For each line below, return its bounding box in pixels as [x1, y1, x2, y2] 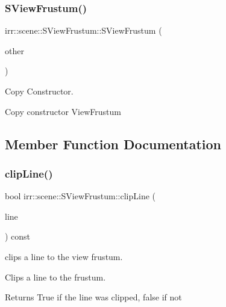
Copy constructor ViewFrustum [5, 105, 121, 117]
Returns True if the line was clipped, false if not [5, 291, 182, 303]
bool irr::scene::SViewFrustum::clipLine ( [5, 190, 155, 202]
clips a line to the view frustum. [5, 250, 123, 262]
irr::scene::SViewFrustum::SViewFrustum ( [5, 24, 162, 37]
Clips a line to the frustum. [5, 270, 106, 283]
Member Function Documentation [5, 134, 222, 153]
